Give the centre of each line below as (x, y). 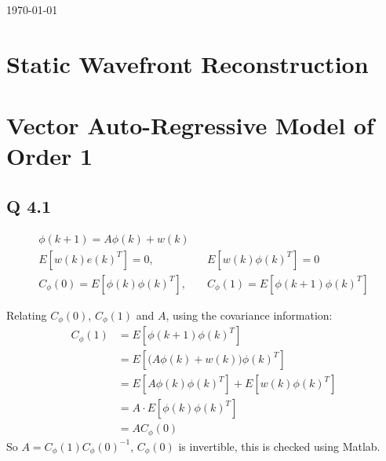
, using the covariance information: (249, 315)
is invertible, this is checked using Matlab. (279, 446)
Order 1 (50, 156)
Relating (27, 315)
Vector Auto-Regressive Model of (190, 125)
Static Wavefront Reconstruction (188, 63)
